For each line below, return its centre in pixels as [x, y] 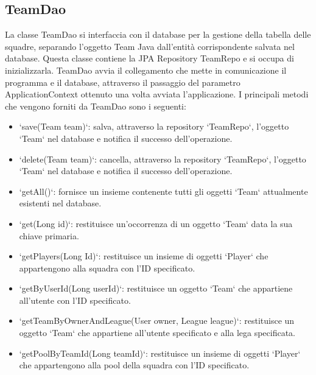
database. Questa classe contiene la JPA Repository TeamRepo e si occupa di [149, 58]
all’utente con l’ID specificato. [75, 300]
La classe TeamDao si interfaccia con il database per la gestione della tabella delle [158, 34]
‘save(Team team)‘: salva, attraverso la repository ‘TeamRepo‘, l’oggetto [154, 126]
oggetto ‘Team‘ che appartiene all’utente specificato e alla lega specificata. [157, 333]
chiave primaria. [49, 235]
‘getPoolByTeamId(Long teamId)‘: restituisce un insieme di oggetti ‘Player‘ [160, 353]
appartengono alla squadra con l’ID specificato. [107, 268]
